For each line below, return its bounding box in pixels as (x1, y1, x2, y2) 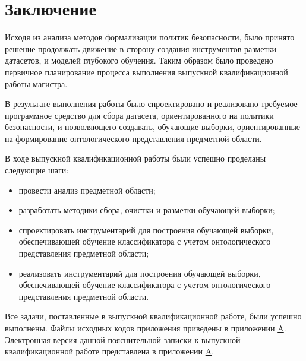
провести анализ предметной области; (18, 183, 156, 196)
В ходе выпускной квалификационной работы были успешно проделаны (5, 152, 266, 164)
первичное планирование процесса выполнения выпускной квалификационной (5, 65, 288, 78)
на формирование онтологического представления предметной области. (5, 132, 262, 144)
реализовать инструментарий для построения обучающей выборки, (18, 267, 261, 279)
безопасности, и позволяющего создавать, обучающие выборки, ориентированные (5, 121, 301, 133)
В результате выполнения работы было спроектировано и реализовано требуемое (5, 97, 298, 110)
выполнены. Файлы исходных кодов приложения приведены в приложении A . (5, 322, 286, 334)
